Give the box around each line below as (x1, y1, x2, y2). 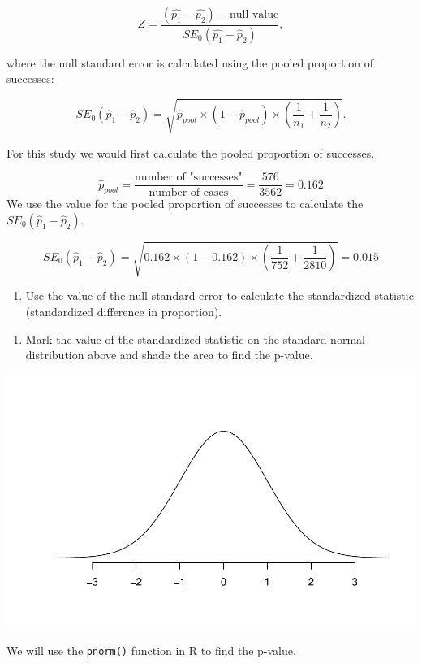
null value (229, 9, 279, 20)
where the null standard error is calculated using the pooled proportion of (6, 54, 374, 71)
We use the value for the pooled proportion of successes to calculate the (6, 195, 364, 212)
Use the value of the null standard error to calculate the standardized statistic (25, 287, 414, 304)
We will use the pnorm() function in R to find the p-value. (6, 642, 296, 659)
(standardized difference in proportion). (25, 303, 222, 319)
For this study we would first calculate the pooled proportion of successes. (6, 144, 375, 161)
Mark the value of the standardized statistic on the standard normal (25, 330, 365, 347)
